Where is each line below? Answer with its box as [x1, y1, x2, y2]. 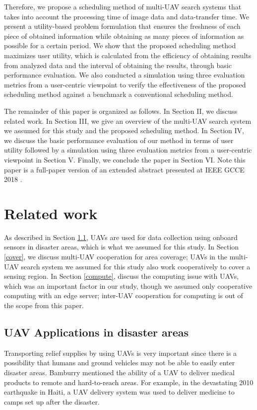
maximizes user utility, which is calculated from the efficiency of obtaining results [4, 50, 252, 60]
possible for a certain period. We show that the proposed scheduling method [4, 40, 236, 51]
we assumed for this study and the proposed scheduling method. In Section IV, [4, 125, 244, 136]
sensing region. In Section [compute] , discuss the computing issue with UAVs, [4, 271, 239, 281]
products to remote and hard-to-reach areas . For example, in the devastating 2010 [4, 377, 254, 387]
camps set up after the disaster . [4, 396, 100, 407]
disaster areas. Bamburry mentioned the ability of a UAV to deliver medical [4, 367, 235, 377]
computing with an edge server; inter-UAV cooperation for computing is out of [4, 290, 243, 301]
